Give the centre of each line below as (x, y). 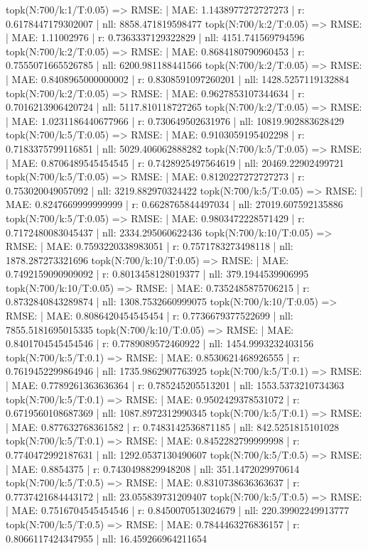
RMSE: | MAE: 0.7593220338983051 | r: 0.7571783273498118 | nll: (150, 246)
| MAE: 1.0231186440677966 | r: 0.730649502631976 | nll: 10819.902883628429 (175, 120)
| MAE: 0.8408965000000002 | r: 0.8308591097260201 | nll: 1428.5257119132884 (178, 78)
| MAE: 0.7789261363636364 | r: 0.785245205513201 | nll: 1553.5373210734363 (175, 385)
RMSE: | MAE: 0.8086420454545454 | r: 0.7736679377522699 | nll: (150, 316)
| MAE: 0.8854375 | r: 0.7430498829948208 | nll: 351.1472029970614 (153, 468)
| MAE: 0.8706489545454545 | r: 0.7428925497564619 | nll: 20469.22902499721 (175, 162)
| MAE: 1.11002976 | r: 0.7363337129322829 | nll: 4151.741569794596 (155, 37)
